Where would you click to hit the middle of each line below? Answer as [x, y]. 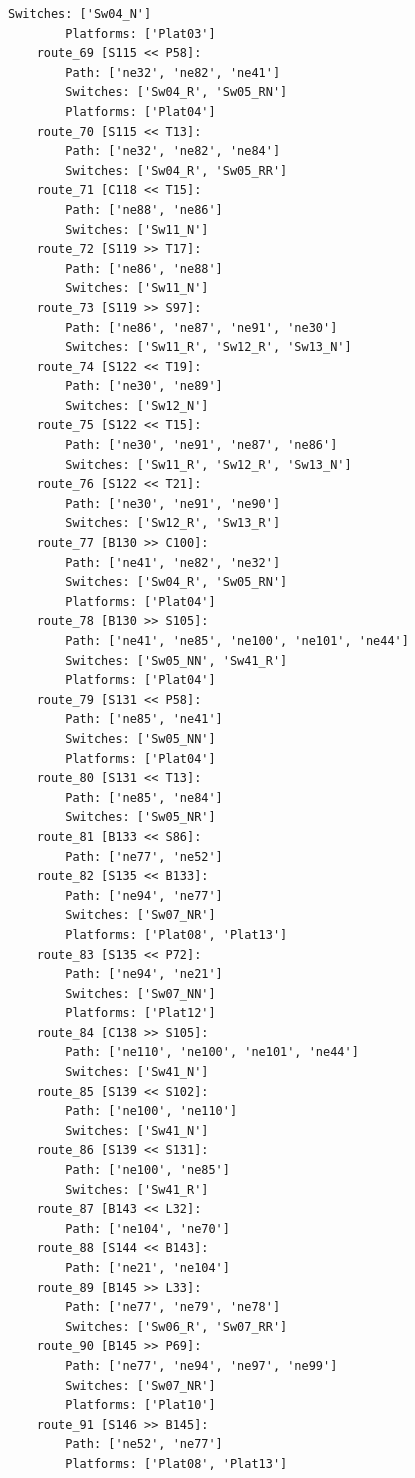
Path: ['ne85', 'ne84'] [144, 797]
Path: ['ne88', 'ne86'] [144, 209]
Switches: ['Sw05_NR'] [140, 817]
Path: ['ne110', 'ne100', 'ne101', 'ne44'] [212, 1052]
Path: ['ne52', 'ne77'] [144, 1444]
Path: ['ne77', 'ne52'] [144, 856]
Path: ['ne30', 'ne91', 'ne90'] [173, 503]
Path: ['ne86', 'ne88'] [144, 268]
